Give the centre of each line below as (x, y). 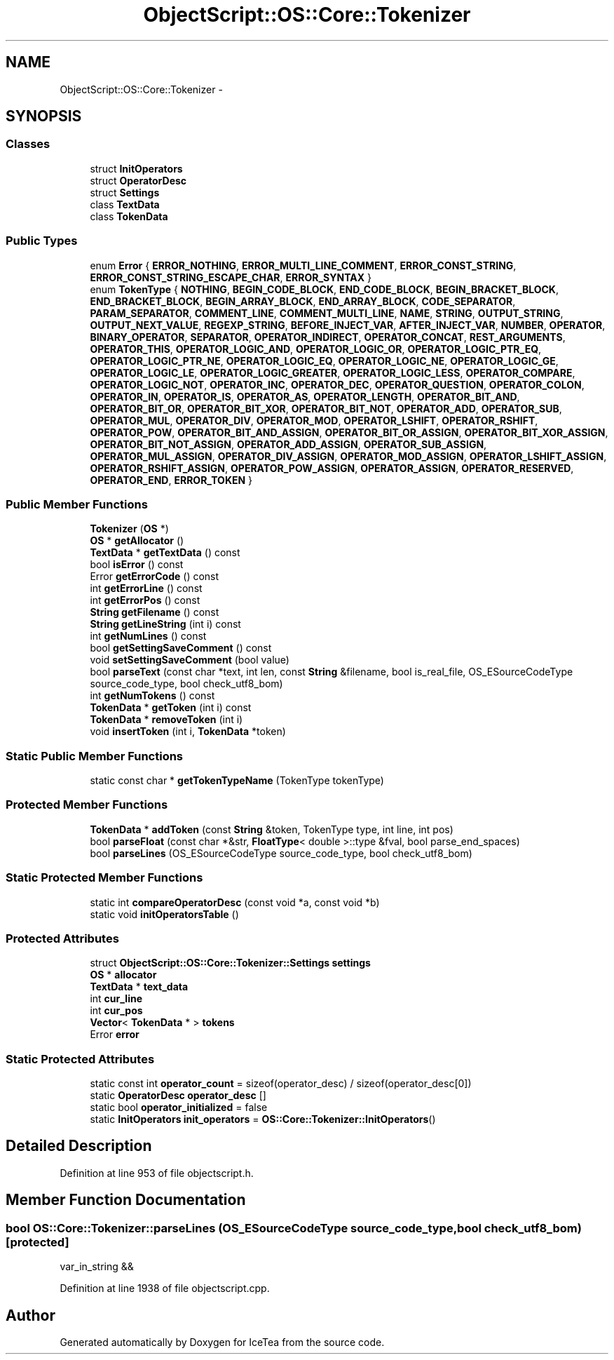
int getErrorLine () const (146, 588)
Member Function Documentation (126, 1200)
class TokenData (129, 216)
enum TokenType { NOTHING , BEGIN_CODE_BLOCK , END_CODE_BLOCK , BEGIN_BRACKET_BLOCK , (324, 289)
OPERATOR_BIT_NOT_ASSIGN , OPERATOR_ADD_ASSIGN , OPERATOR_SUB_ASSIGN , (288, 444)
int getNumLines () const (148, 636)
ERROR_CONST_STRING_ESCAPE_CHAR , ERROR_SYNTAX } (231, 277)
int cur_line (116, 999)
